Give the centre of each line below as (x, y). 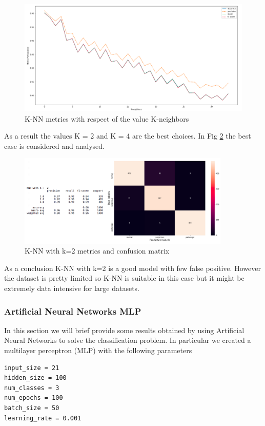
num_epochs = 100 (34, 398)
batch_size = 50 (32, 408)
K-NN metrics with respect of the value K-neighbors (107, 118)
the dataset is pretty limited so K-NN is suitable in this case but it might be (124, 278)
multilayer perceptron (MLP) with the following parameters (98, 350)
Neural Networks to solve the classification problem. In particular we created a (128, 340)
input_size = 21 (32, 368)
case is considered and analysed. (54, 146)
